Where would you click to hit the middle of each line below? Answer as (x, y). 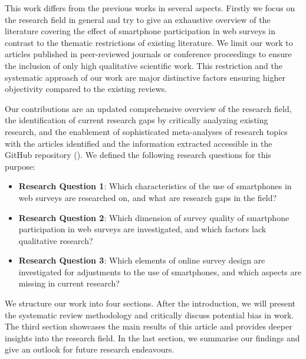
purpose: (20, 166)
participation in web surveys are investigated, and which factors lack (142, 229)
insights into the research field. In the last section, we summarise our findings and (152, 337)
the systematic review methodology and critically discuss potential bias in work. (149, 314)
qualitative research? (56, 240)
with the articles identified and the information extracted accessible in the (139, 143)
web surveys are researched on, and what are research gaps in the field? (148, 197)
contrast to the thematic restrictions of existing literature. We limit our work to (149, 42)
